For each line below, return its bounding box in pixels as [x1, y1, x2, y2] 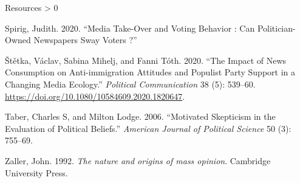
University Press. [5, 166, 68, 179]
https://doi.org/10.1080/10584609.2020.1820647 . [5, 89, 185, 102]
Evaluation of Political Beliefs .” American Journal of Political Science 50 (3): [5, 122, 291, 134]
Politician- [257, 21, 296, 34]
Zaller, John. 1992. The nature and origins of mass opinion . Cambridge [5, 154, 271, 167]
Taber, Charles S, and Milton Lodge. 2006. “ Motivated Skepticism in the [5, 110, 276, 123]
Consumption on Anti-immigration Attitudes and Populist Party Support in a [5, 66, 295, 78]
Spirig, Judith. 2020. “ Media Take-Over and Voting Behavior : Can [5, 21, 255, 34]
